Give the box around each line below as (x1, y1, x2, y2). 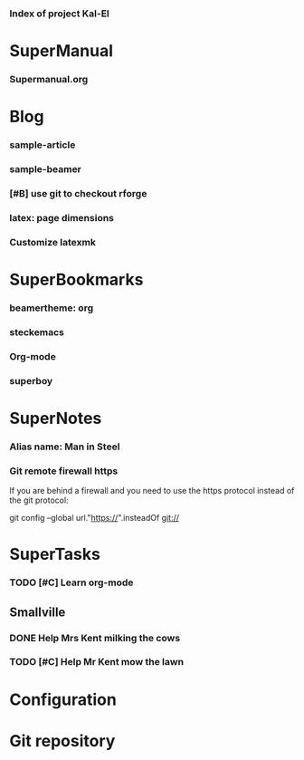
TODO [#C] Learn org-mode (9, 576, 134, 589)
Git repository (9, 730, 116, 751)
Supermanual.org (9, 73, 89, 86)
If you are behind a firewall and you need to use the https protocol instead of (9, 486, 295, 496)
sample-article (9, 139, 76, 151)
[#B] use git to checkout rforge (9, 187, 147, 199)
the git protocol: (9, 495, 70, 505)
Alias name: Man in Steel (9, 440, 120, 453)
